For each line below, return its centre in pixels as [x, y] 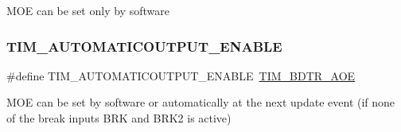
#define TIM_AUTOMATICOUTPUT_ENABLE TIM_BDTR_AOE [181, 75]
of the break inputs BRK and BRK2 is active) [119, 118]
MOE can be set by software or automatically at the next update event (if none [201, 102]
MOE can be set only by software [88, 10]
